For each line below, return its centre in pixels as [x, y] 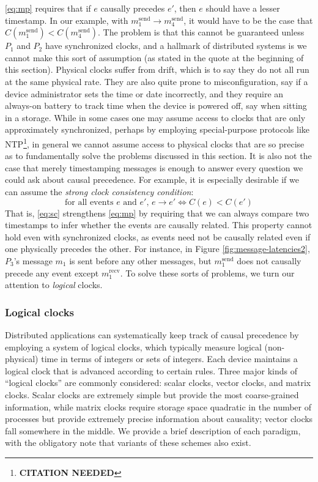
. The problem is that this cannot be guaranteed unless [201, 32]
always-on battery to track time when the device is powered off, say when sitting [156, 106]
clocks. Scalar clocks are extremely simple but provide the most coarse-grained [152, 394]
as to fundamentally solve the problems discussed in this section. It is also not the [158, 156]
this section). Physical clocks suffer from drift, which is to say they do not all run [157, 69]
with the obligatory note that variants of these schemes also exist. [128, 443]
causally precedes [133, 8]
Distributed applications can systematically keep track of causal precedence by [152, 334]
